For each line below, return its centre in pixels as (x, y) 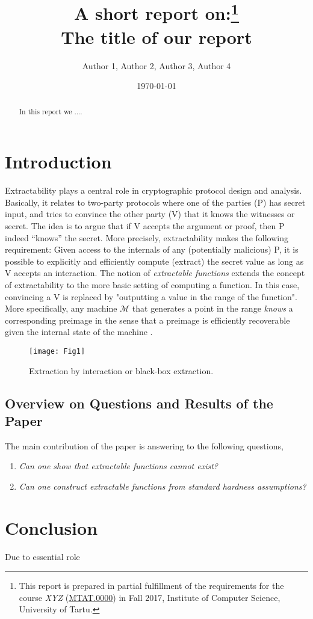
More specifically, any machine (61, 308)
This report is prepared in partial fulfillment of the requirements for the (151, 586)
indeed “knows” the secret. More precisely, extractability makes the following (147, 237)
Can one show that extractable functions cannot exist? (118, 466)
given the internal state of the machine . (79, 332)
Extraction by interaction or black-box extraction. (121, 370)
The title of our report (156, 36)
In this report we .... (51, 111)
